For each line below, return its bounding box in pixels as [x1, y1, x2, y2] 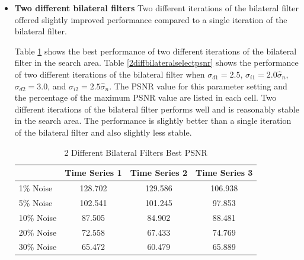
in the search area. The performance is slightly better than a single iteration [14, 114, 292, 127]
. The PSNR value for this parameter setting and [109, 79, 287, 92]
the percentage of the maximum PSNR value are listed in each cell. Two [14, 91, 277, 104]
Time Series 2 [130, 166, 188, 179]
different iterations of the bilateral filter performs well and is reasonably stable [14, 102, 299, 115]
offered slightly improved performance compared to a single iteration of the [14, 13, 287, 25]
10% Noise [18, 211, 57, 223]
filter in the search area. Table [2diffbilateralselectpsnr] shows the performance [14, 56, 299, 69]
